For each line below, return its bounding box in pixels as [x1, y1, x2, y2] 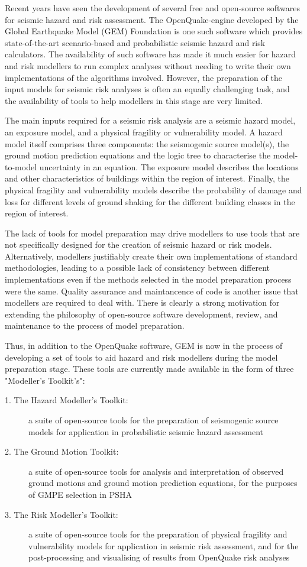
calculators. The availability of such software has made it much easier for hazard [5, 48, 296, 60]
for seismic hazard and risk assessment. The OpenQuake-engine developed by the [5, 13, 299, 25]
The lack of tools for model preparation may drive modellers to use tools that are [5, 226, 300, 239]
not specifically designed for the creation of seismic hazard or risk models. [5, 238, 272, 251]
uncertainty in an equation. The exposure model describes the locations [39, 160, 299, 173]
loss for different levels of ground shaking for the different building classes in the [5, 195, 295, 208]
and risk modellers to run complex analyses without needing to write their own [5, 59, 291, 72]
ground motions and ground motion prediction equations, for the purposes [28, 477, 298, 489]
